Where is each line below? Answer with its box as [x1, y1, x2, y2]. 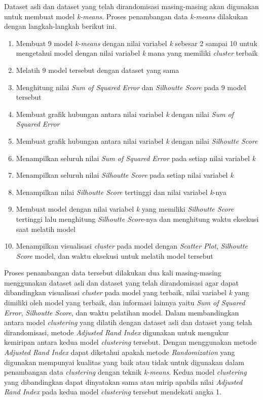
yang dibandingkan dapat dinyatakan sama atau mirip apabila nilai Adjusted [4, 376, 243, 387]
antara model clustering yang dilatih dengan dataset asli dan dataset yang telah [4, 317, 252, 328]
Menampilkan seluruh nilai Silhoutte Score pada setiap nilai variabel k [16, 170, 234, 180]
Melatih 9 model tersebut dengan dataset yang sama [16, 64, 179, 75]
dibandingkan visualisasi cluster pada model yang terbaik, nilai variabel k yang [4, 287, 249, 298]
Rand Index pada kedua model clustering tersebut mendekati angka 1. [4, 386, 221, 397]
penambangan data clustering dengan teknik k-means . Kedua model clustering [4, 367, 247, 377]
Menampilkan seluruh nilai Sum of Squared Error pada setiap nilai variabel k [16, 152, 255, 163]
